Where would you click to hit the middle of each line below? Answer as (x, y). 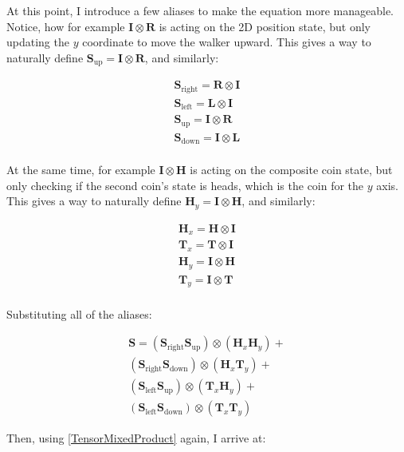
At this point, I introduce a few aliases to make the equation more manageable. (200, 10)
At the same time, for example (81, 170)
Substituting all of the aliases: (79, 313)
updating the (38, 42)
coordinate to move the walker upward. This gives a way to (227, 42)
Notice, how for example (66, 26)
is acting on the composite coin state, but (291, 170)
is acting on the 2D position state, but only (265, 26)
